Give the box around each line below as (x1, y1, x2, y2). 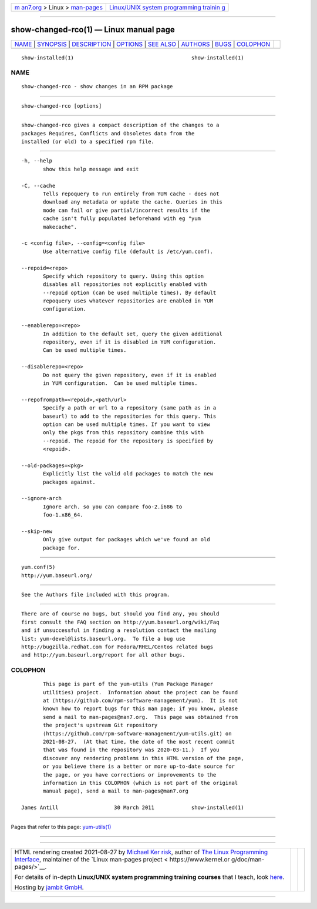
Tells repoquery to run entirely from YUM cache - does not (43, 190, 220, 197)
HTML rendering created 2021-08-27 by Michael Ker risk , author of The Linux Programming (14, 848, 268, 856)
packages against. (43, 478, 96, 485)
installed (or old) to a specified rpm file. (21, 138, 155, 145)
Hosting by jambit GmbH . (14, 883, 85, 891)
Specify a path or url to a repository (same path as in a (43, 405, 217, 411)
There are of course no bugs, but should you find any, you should (21, 611, 220, 617)
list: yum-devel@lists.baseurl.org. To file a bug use (21, 635, 186, 642)
